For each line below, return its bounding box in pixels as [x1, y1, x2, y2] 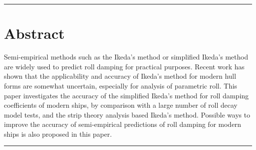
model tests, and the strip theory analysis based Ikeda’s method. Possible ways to [4, 109, 250, 120]
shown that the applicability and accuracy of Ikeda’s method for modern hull [4, 71, 236, 81]
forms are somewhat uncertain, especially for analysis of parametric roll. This [4, 80, 237, 90]
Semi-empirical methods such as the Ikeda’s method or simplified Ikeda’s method [4, 52, 248, 62]
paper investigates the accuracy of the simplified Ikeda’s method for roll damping [4, 90, 249, 100]
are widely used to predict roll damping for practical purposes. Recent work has [4, 61, 245, 71]
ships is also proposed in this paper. [4, 128, 112, 139]
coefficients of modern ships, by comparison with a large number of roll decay [4, 100, 238, 110]
